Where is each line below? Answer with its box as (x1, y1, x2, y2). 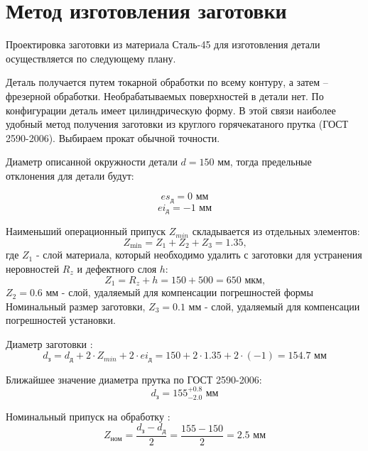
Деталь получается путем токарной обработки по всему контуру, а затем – (6, 75, 328, 89)
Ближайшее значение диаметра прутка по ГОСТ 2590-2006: (6, 371, 262, 386)
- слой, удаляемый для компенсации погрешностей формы (61, 285, 313, 300)
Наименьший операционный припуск (6, 224, 166, 239)
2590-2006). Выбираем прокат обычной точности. (6, 130, 220, 145)
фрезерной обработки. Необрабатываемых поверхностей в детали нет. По (6, 88, 324, 103)
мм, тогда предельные (217, 154, 312, 169)
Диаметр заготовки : (6, 336, 93, 351)
